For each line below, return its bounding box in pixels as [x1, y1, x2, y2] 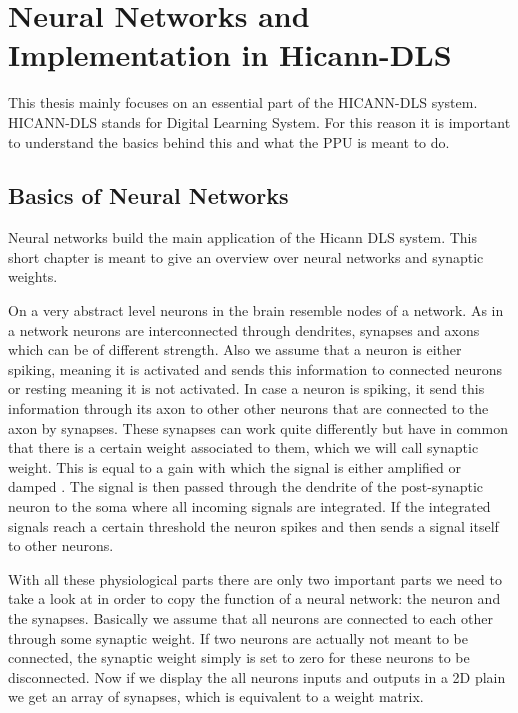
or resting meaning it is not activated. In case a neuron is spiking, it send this [8, 378, 485, 399]
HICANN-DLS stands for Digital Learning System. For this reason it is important [8, 111, 511, 132]
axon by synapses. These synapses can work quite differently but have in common [8, 417, 508, 438]
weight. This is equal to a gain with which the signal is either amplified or [8, 456, 462, 477]
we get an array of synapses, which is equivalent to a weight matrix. [8, 686, 424, 707]
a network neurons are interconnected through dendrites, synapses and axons [8, 319, 480, 340]
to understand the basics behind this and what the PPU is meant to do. [8, 131, 450, 152]
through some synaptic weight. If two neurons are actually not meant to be [8, 627, 468, 648]
